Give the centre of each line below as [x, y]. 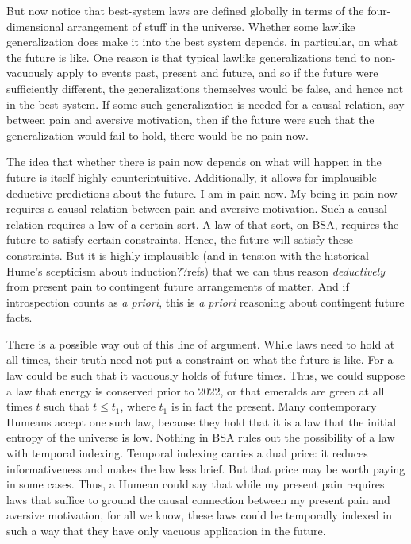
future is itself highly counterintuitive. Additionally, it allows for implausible [192, 177]
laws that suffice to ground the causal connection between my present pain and [198, 499]
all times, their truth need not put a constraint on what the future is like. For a [200, 359]
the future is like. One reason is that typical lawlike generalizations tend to [188, 57]
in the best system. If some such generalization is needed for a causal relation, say [205, 104]
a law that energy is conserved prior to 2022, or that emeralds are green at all [196, 390]
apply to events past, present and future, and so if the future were [217, 73]
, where [138, 406]
